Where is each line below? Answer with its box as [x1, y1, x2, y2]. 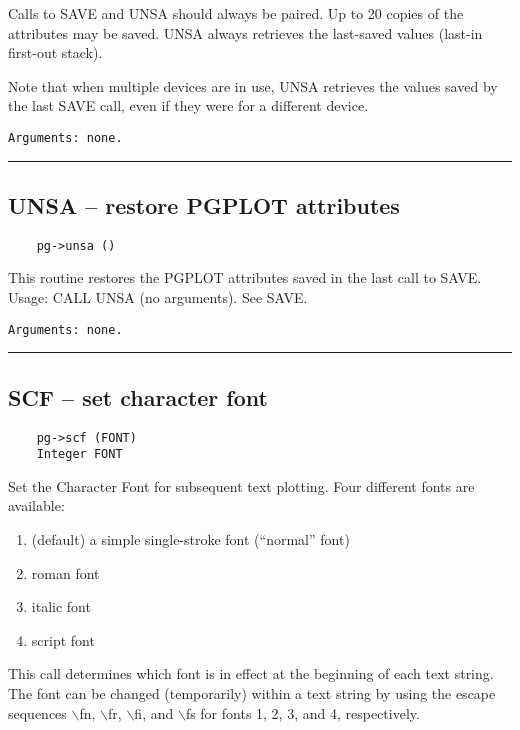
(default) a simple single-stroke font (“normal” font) [31, 529, 350, 550]
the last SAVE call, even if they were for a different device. [8, 95, 369, 116]
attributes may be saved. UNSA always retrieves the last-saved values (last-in [8, 22, 483, 43]
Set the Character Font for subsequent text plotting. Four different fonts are [8, 475, 475, 496]
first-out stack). [8, 42, 103, 63]
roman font [31, 562, 100, 583]
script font [31, 629, 95, 650]
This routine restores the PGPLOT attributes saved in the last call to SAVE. [8, 267, 482, 288]
